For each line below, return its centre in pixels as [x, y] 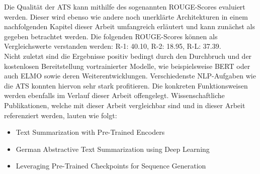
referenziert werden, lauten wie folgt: [61, 115]
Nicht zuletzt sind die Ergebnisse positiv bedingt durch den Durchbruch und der [128, 56]
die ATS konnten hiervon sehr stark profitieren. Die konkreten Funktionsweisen [126, 85]
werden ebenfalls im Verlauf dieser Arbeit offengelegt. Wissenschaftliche [114, 95]
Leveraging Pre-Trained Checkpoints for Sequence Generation [111, 166]
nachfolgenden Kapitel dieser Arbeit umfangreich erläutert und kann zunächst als [130, 26]
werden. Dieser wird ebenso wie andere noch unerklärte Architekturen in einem [126, 16]
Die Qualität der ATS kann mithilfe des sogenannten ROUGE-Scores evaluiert [125, 7]
